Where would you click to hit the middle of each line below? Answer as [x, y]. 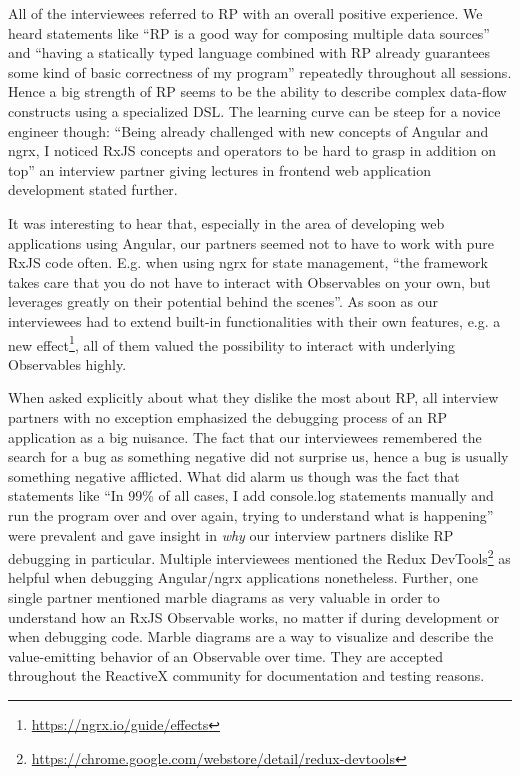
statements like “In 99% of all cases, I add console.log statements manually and [251, 495]
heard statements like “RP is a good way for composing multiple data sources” [249, 32]
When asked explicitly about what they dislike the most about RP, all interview [253, 397]
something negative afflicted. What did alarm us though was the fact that [234, 475]
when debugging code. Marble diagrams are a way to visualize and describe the [251, 636]
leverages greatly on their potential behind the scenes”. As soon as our [223, 301]
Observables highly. [67, 363]
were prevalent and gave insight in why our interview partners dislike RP [231, 534]
